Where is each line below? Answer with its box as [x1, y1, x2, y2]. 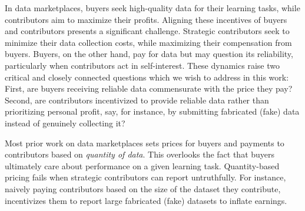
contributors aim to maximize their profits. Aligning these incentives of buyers [5, 13, 287, 25]
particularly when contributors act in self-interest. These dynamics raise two [5, 59, 280, 71]
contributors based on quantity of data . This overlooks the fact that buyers [5, 148, 275, 160]
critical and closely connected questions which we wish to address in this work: [5, 71, 289, 83]
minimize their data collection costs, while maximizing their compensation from [5, 36, 292, 48]
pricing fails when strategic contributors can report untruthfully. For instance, [5, 171, 286, 183]
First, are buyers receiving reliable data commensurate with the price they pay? [5, 82, 293, 95]
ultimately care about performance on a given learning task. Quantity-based [5, 159, 280, 172]
